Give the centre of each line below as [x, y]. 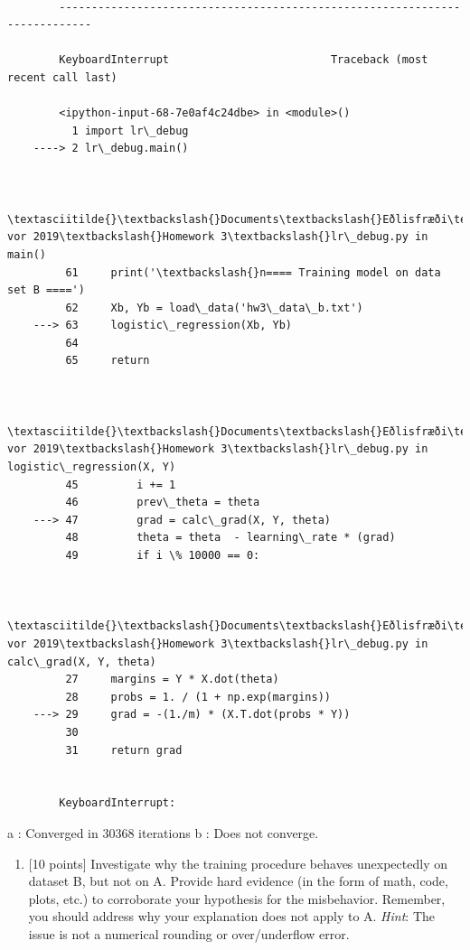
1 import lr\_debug [130, 130]
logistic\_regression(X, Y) [92, 467]
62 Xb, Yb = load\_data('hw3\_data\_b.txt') [214, 307]
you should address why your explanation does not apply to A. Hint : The [231, 916]
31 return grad [124, 750]
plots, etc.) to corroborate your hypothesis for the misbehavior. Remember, [237, 898]
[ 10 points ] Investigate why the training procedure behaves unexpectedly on [238, 863]
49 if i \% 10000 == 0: [163, 555]
